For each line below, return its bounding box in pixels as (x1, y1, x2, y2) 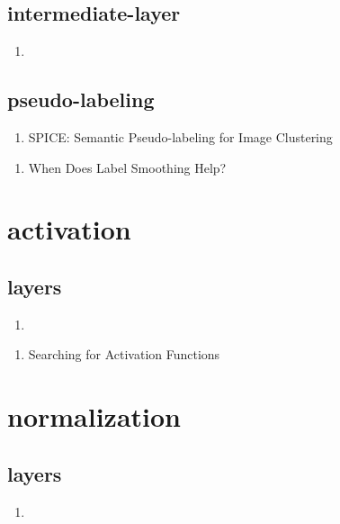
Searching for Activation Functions (28, 345, 220, 364)
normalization (7, 398, 182, 435)
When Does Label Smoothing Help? (28, 158, 227, 176)
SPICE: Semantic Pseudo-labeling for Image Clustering (28, 128, 333, 146)
